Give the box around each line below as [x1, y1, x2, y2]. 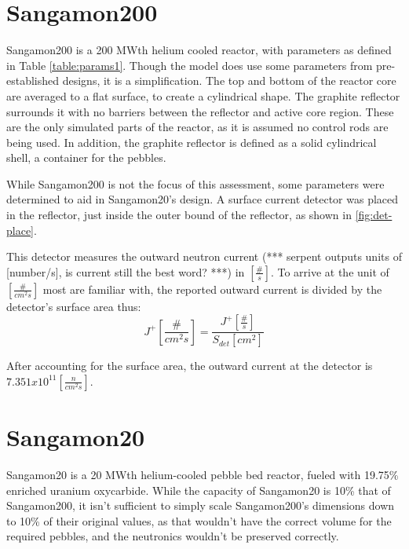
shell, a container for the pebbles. [6, 149, 166, 166]
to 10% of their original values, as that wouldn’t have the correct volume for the [6, 512, 392, 529]
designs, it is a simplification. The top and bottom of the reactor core [62, 72, 396, 89]
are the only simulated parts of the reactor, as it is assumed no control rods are [6, 119, 389, 135]
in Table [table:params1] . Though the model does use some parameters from [6, 57, 373, 73]
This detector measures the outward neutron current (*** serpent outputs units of [6, 248, 402, 265]
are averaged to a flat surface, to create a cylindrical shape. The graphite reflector [6, 87, 400, 104]
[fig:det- [355, 207, 393, 223]
